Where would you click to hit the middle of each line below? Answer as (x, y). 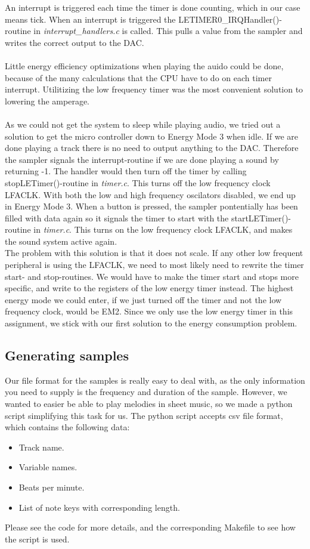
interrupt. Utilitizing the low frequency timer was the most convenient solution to (154, 89)
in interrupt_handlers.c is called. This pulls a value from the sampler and (168, 31)
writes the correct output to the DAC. (75, 42)
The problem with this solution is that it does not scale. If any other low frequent (154, 253)
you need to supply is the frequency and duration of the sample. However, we (146, 392)
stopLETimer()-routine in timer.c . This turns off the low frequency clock (138, 182)
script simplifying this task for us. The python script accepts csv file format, (144, 415)
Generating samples (67, 355)
